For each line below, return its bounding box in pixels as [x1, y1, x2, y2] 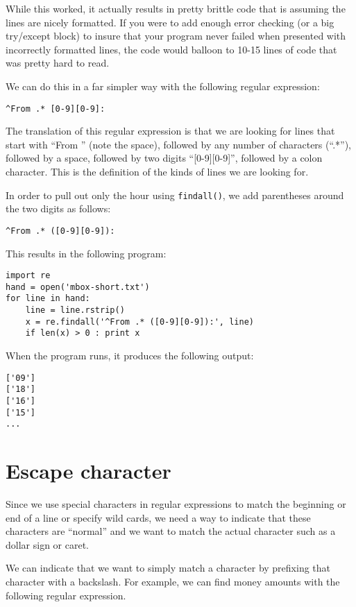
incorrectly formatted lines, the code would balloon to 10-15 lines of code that [6, 42, 337, 56]
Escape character [6, 456, 171, 485]
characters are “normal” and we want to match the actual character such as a [6, 524, 336, 538]
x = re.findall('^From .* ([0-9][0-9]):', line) [25, 316, 254, 327]
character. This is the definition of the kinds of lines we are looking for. [6, 164, 309, 178]
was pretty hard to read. [6, 55, 110, 70]
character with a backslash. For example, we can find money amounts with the [6, 574, 340, 588]
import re [6, 271, 51, 281]
